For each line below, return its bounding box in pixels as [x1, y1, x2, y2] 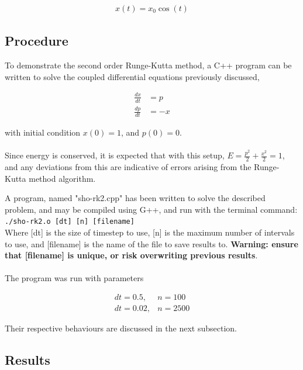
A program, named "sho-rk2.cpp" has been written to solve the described [5, 192, 266, 204]
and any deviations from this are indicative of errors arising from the [5, 160, 252, 172]
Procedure [5, 32, 68, 50]
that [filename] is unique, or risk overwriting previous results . [5, 249, 258, 261]
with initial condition [5, 126, 81, 138]
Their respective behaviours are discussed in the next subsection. [5, 322, 237, 334]
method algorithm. [29, 172, 96, 184]
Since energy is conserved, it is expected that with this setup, [5, 149, 225, 161]
